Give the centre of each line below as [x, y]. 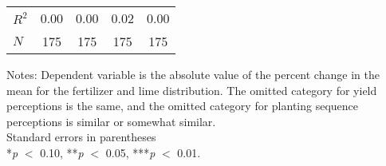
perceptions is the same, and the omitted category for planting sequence [183, 106]
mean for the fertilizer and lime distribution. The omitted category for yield [192, 90]
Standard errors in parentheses [81, 137]
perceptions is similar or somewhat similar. [111, 121]
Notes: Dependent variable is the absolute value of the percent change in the [193, 74]
